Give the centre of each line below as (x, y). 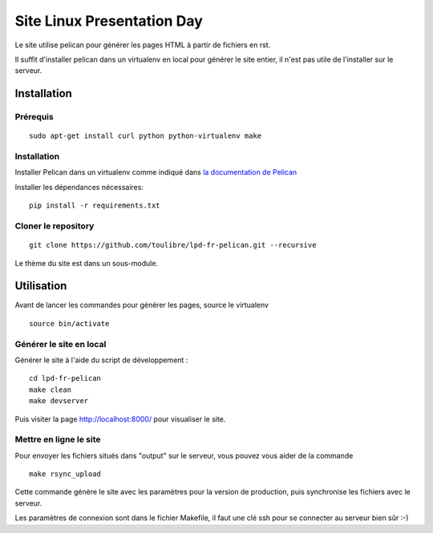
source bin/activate (69, 323)
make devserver (59, 401)
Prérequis (34, 117)
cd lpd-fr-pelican (65, 378)
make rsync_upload (65, 474)
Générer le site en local (61, 344)
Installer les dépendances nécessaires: (79, 187)
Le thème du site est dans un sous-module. (87, 263)
